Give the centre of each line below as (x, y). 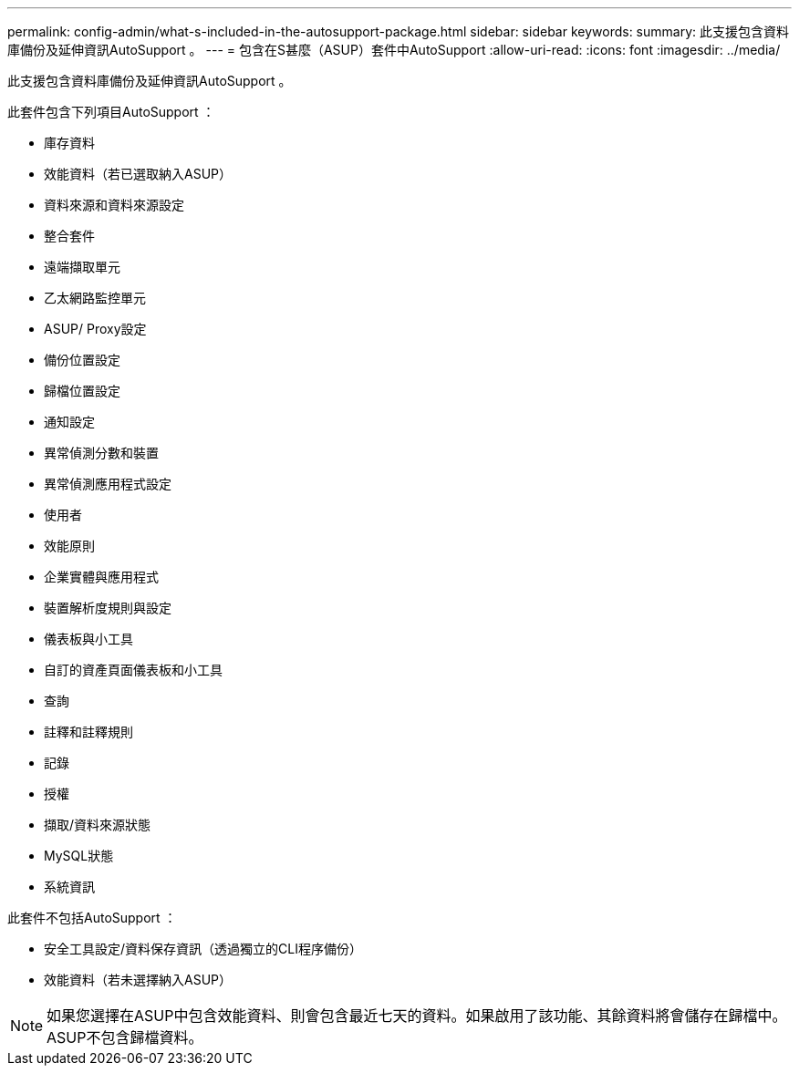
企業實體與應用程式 (101, 577)
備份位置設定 (82, 360)
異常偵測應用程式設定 (108, 484)
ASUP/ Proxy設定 (95, 329)
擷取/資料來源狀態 (98, 825)
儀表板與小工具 (88, 639)
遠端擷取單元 (82, 267)
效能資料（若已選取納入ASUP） (138, 174)
